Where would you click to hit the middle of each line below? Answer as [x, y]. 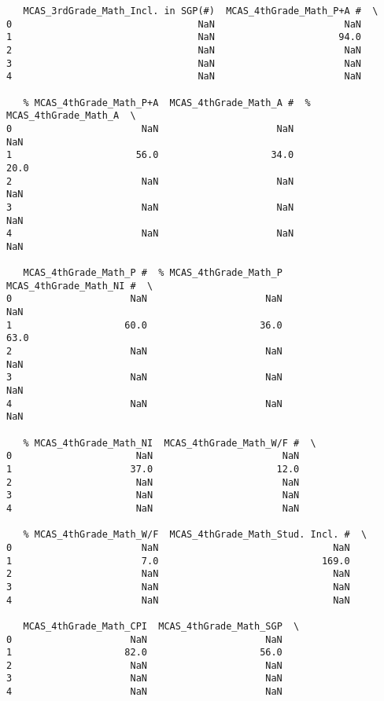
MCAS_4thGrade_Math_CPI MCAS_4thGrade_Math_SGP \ [161, 626]
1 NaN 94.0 [184, 37]
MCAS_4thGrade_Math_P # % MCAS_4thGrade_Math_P [153, 273]
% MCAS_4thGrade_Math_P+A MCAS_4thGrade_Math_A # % [167, 103]
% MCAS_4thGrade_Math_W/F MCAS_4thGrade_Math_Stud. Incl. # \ [195, 535]
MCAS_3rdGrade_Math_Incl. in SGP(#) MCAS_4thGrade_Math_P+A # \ [201, 11]
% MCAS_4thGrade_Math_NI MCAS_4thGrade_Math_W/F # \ [170, 443]
